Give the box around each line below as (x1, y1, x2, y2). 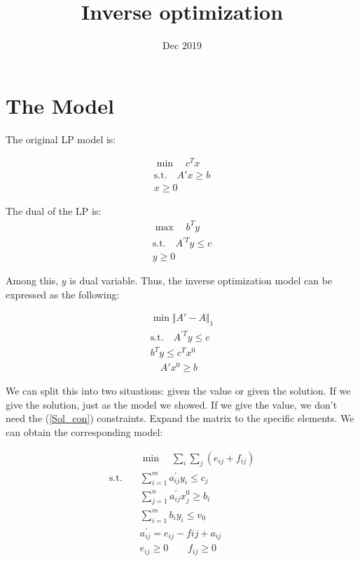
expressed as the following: (6, 286, 120, 301)
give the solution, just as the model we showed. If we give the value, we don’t (6, 397, 338, 411)
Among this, (6, 273, 59, 288)
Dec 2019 (162, 38, 202, 53)
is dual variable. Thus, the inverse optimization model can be (69, 273, 333, 288)
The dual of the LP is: (6, 204, 102, 218)
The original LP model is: (6, 131, 116, 146)
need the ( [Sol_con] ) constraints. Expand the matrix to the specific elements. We (6, 411, 354, 425)
